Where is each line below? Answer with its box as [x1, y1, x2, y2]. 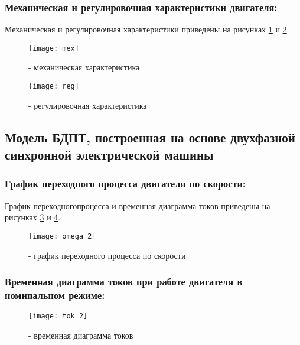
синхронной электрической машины [5, 145, 214, 164]
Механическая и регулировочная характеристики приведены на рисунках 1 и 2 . [5, 23, 289, 35]
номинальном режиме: [5, 287, 105, 302]
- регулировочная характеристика [28, 99, 147, 111]
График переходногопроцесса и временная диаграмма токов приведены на [5, 199, 270, 211]
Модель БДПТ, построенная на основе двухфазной [5, 128, 295, 146]
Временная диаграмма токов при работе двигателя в [5, 274, 243, 289]
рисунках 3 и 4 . [5, 211, 61, 223]
